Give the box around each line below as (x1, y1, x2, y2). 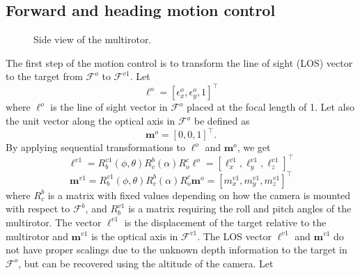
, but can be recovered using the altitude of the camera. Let (18, 256, 274, 270)
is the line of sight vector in (50, 100, 168, 114)
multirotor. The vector (6, 214, 102, 229)
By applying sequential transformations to (6, 140, 185, 155)
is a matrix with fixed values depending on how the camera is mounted (47, 187, 351, 202)
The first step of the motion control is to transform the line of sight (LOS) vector (6, 55, 353, 70)
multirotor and (6, 228, 68, 243)
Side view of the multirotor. (33, 32, 152, 47)
